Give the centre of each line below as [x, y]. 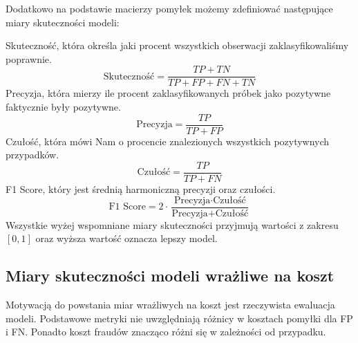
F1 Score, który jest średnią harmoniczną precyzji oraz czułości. [141, 188]
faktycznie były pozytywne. [63, 107]
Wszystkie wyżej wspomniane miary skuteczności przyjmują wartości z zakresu [172, 224]
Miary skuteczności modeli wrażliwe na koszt [170, 276]
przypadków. [32, 155]
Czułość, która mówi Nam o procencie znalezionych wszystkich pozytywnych [168, 141]
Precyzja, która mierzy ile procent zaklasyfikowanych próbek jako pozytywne [168, 93]
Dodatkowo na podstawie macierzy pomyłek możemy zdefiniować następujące [169, 8]
